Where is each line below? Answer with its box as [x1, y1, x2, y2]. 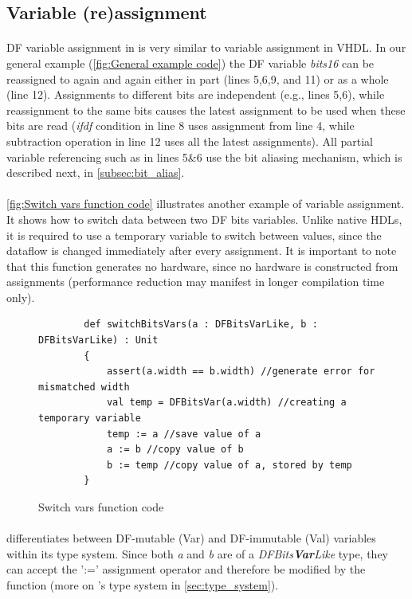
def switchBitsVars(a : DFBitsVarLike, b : [84, 319, 318, 331]
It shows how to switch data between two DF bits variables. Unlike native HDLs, [6, 210, 402, 227]
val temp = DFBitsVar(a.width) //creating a [106, 397, 347, 409]
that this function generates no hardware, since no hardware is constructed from [6, 257, 398, 274]
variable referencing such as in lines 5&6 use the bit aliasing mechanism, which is [6, 148, 402, 165]
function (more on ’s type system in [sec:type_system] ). [6, 576, 279, 593]
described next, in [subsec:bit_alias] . [6, 164, 185, 181]
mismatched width [38, 381, 130, 393]
